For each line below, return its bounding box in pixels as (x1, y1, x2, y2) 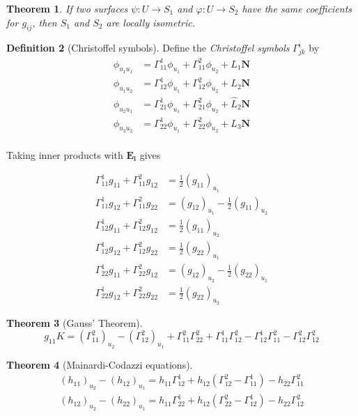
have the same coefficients (242, 1, 352, 15)
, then (32, 15, 57, 29)
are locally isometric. (106, 15, 195, 29)
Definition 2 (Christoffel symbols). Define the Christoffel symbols (6, 40, 290, 55)
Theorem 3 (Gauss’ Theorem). (6, 315, 143, 330)
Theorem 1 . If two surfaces (6, 1, 128, 15)
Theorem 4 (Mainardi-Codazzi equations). (6, 357, 193, 371)
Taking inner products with (6, 147, 123, 162)
